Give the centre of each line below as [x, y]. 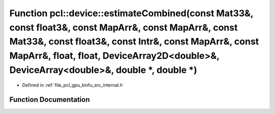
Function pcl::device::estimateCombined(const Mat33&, [131, 13]
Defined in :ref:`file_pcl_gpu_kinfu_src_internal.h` [73, 85]
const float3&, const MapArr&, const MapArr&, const [123, 27]
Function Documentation [50, 100]
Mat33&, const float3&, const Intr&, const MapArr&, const [134, 42]
